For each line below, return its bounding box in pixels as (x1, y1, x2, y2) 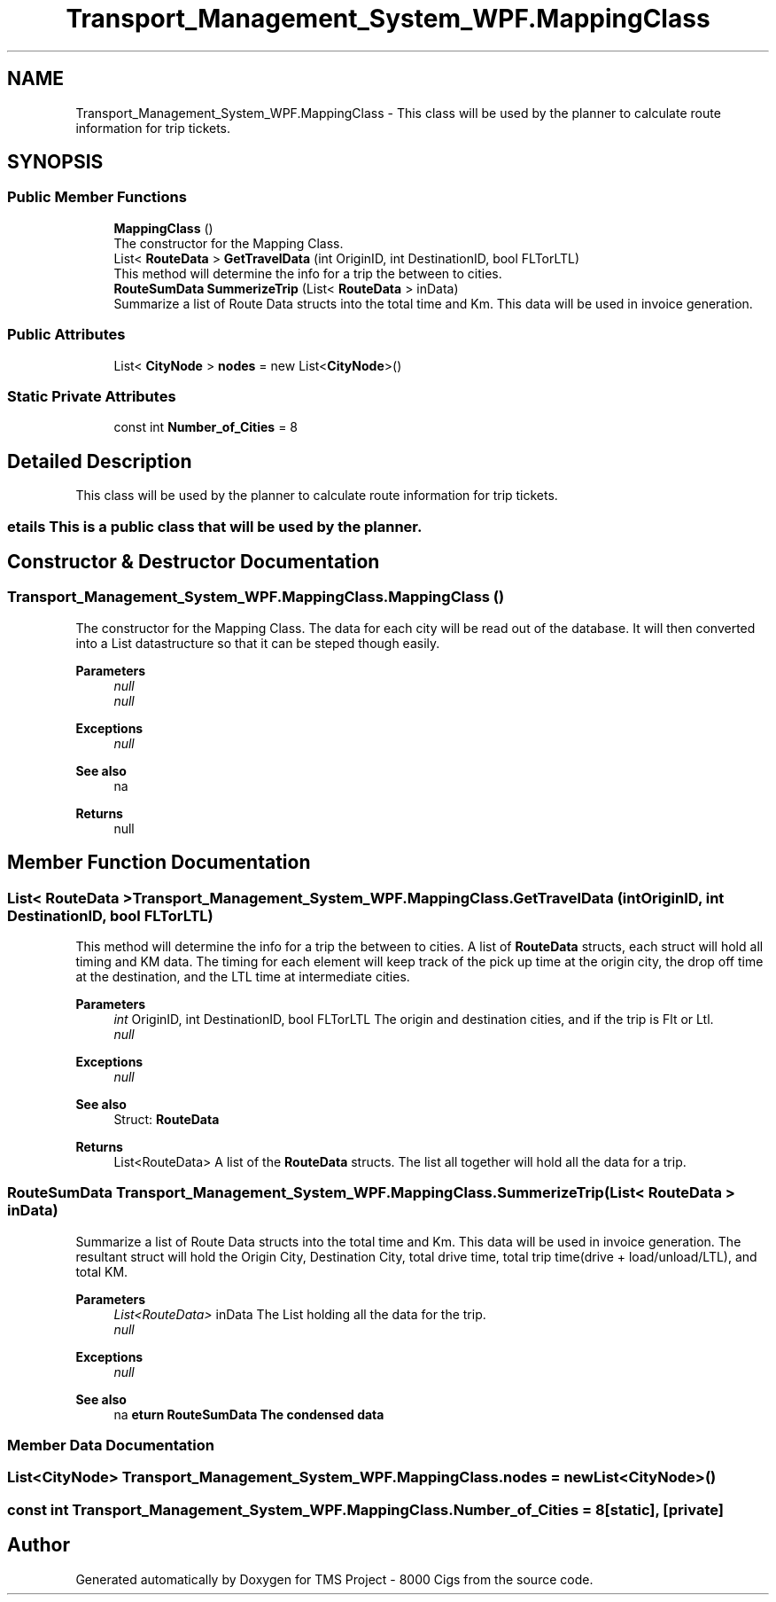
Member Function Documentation (7, 851, 311, 874)
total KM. (75, 1263, 128, 1279)
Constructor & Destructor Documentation (7, 550, 380, 573)
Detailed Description (7, 449, 192, 473)
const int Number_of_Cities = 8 (113, 419, 298, 435)
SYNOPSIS (7, 151, 104, 174)
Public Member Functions (7, 188, 187, 207)
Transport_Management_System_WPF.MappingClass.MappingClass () (7, 588, 505, 606)
